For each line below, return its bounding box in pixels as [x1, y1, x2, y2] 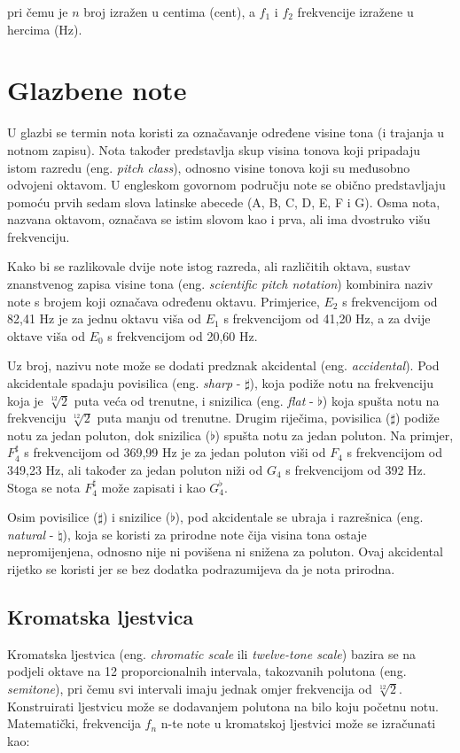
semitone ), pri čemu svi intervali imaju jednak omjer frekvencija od [7, 679, 372, 697]
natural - [7, 524, 54, 543]
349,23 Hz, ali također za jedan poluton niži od [7, 461, 263, 478]
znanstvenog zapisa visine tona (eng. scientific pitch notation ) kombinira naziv [7, 275, 433, 293]
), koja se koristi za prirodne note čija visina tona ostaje [62, 524, 367, 543]
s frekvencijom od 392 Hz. [285, 461, 426, 478]
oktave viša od [7, 326, 85, 345]
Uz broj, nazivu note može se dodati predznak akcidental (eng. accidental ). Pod [7, 356, 440, 375]
